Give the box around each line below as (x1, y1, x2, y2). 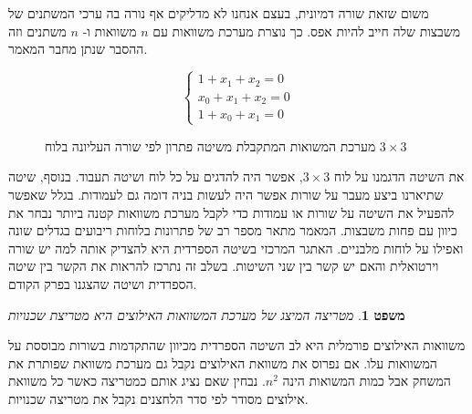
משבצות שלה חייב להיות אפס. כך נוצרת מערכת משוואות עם (152, 21, 461, 40)
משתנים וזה (8, 21, 67, 40)
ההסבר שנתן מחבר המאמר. (8, 39, 148, 58)
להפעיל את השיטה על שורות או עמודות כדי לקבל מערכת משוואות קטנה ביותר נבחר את (8, 202, 455, 222)
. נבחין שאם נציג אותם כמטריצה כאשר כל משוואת (8, 371, 266, 390)
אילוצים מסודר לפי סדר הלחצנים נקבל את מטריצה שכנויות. (8, 388, 309, 408)
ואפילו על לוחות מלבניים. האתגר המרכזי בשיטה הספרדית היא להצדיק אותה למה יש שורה (8, 238, 464, 257)
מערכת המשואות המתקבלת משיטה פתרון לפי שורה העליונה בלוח (45, 136, 376, 155)
